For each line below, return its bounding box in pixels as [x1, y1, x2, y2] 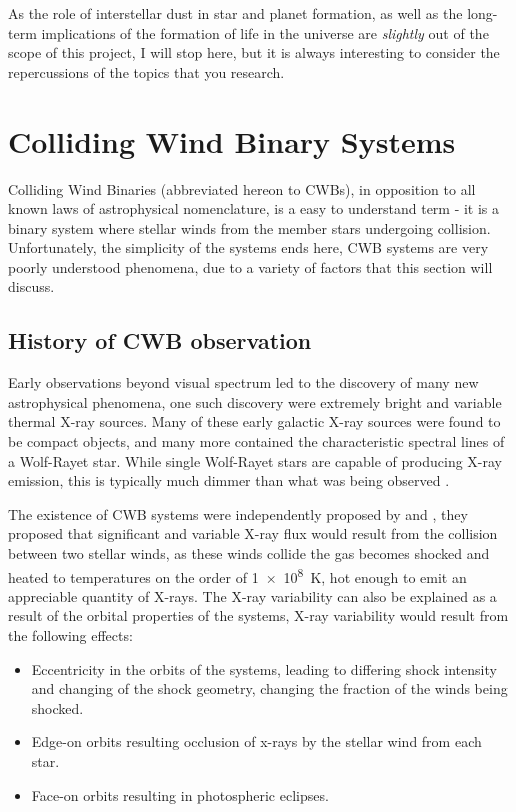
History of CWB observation [8, 325, 312, 356]
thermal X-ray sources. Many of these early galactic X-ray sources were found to [8, 411, 501, 432]
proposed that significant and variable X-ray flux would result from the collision [8, 523, 498, 544]
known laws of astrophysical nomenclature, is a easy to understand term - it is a [8, 198, 500, 219]
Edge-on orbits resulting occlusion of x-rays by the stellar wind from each [31, 731, 482, 752]
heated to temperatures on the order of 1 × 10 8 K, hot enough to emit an [8, 563, 467, 587]
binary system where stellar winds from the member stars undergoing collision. [8, 217, 491, 238]
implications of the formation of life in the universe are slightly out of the [41, 22, 489, 43]
